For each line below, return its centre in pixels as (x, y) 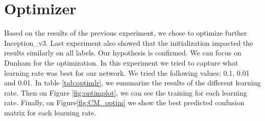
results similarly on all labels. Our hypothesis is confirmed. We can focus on (123, 53)
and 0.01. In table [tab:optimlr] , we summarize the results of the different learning (132, 83)
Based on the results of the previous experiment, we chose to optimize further (126, 33)
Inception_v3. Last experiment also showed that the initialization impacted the (129, 42)
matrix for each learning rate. (50, 112)
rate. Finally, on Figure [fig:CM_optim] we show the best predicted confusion (124, 102)
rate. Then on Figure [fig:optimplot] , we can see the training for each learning (126, 92)
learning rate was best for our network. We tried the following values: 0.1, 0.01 (127, 72)
